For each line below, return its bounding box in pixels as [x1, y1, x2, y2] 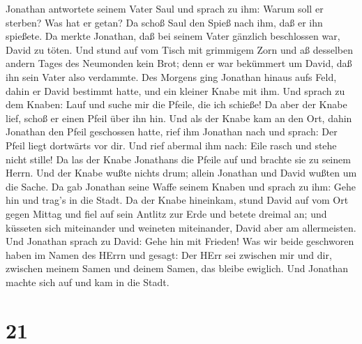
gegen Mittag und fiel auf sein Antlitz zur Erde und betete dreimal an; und [6, 206, 327, 220]
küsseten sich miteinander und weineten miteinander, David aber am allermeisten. [6, 220, 356, 234]
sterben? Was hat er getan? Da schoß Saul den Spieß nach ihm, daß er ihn [6, 15, 323, 29]
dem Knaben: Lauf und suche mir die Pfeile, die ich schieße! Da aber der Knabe [6, 97, 347, 112]
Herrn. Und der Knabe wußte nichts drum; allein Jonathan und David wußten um [6, 165, 357, 180]
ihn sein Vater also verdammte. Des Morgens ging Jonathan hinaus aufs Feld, [6, 69, 337, 84]
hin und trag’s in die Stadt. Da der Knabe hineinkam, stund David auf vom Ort [6, 193, 349, 207]
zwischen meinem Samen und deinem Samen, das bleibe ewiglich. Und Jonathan [6, 261, 349, 276]
